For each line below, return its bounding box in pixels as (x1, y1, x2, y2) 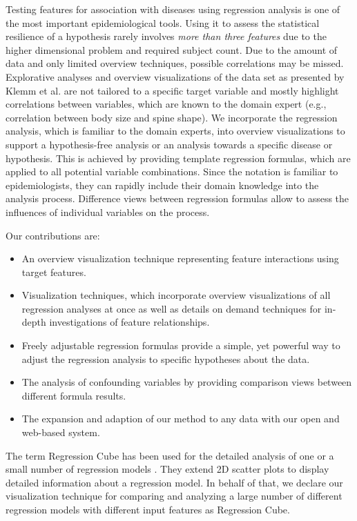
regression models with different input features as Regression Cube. (6, 502, 290, 516)
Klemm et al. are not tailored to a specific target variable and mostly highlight (6, 83, 339, 97)
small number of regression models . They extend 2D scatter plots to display (6, 462, 329, 476)
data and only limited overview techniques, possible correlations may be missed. (6, 56, 344, 70)
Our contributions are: (6, 228, 100, 242)
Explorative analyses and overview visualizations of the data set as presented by (6, 69, 345, 83)
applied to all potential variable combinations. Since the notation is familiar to (6, 164, 338, 179)
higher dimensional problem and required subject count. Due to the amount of (6, 42, 338, 57)
